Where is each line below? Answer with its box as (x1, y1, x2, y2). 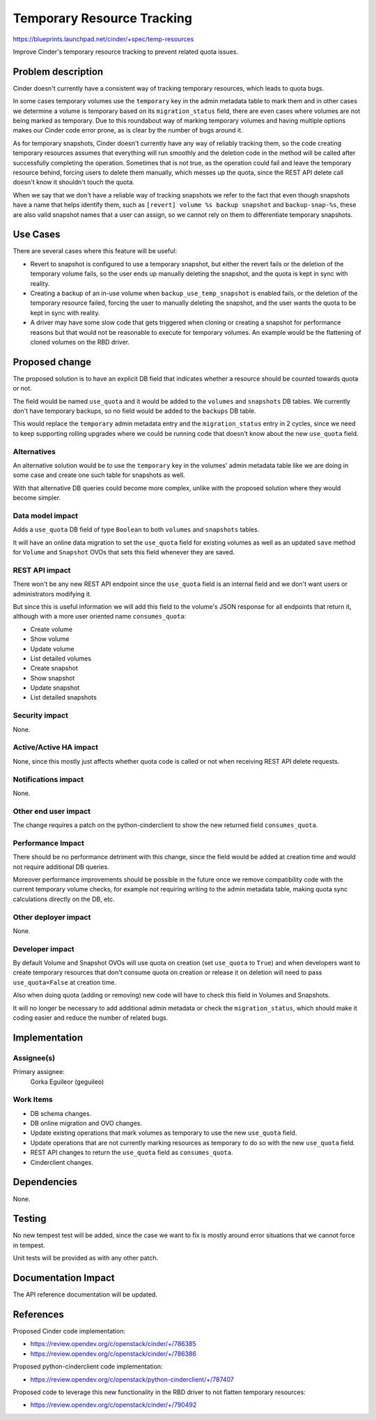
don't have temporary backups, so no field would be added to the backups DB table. (13, 407, 256, 415)
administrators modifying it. (13, 589, 92, 598)
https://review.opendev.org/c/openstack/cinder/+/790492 (30, 1400, 197, 1409)
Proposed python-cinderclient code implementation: (13, 1362, 163, 1370)
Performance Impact (13, 838, 85, 847)
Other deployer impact (13, 912, 91, 922)
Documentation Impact (13, 1272, 115, 1284)
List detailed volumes (30, 654, 92, 663)
